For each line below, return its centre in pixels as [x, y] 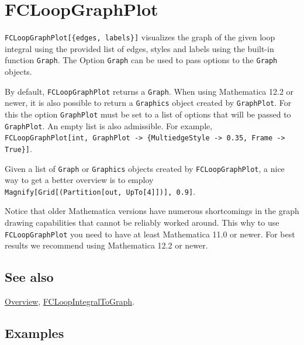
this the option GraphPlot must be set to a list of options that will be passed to [148, 114]
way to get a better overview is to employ [79, 180]
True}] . [18, 148]
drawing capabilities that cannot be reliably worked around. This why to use [142, 222]
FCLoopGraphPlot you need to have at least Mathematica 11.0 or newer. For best [150, 234]
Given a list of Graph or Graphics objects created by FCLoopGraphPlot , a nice [145, 168]
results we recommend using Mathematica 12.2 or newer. [106, 245]
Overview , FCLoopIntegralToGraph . [70, 301]
